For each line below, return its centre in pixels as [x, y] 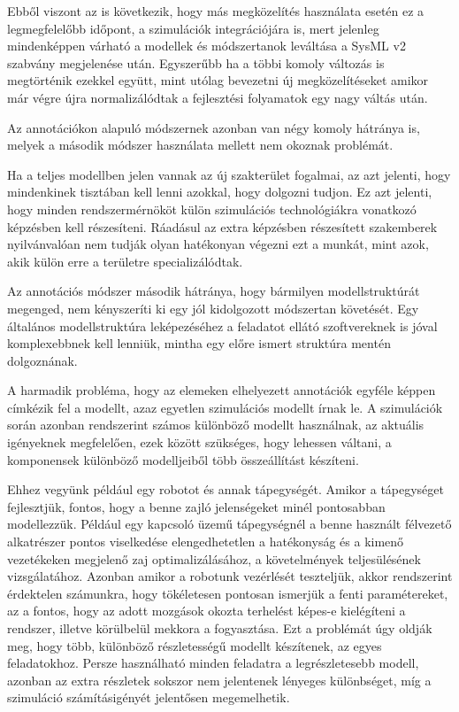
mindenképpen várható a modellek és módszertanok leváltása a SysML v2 [207, 46]
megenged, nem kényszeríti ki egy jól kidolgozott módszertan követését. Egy [213, 308]
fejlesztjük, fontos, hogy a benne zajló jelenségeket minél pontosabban [196, 506]
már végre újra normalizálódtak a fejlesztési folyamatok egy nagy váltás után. [218, 97]
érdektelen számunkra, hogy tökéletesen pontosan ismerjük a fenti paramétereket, [228, 593]
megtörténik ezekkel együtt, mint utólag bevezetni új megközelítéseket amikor [218, 80]
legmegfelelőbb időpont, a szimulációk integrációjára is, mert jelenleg [193, 28]
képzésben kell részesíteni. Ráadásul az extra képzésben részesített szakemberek [222, 226]
